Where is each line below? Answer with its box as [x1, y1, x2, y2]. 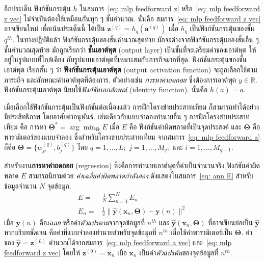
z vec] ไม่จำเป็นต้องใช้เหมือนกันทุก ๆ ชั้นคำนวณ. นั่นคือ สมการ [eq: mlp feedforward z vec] [4, 13, 261, 23]
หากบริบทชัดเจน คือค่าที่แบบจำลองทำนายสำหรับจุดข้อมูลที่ [4, 227, 156, 238]
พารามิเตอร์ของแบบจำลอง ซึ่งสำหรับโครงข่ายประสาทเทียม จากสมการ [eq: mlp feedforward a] [4, 131, 260, 142]
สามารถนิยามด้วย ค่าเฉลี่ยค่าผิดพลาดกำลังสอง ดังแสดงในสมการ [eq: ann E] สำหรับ [29, 170, 254, 180]
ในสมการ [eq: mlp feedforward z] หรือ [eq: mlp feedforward [79, 3, 260, 13]
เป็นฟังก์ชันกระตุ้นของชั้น [190, 23, 255, 34]
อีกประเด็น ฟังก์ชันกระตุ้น [4, 3, 71, 13]
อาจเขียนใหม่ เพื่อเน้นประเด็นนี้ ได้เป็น [4, 23, 105, 34]
